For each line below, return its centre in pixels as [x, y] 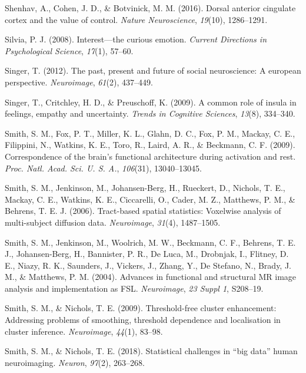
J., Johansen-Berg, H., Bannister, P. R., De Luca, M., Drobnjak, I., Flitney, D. [147, 254]
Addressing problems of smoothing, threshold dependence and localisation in [143, 320]
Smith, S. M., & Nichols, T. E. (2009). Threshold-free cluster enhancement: [141, 308]
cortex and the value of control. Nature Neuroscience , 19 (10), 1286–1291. [136, 19]
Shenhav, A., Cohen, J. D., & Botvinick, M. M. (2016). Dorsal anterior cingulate [150, 8]
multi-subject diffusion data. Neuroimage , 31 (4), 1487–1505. [113, 222]
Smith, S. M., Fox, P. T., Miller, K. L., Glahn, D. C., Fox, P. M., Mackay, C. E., [150, 133]
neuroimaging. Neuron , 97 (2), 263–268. [75, 362]
